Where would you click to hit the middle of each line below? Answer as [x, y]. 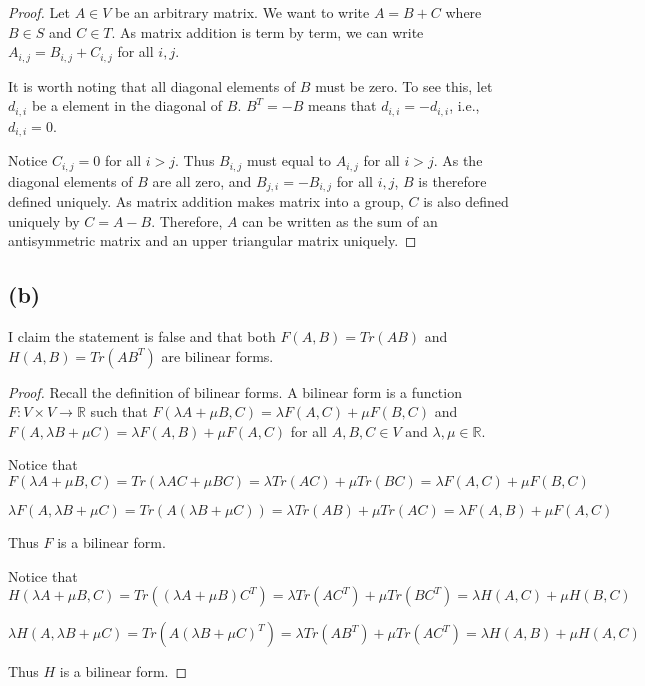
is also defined [466, 201]
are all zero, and [202, 180]
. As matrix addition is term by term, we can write [267, 31]
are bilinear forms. [217, 355]
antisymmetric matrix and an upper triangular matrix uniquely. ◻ [212, 240]
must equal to [289, 160]
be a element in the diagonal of [127, 105]
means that [342, 105]
